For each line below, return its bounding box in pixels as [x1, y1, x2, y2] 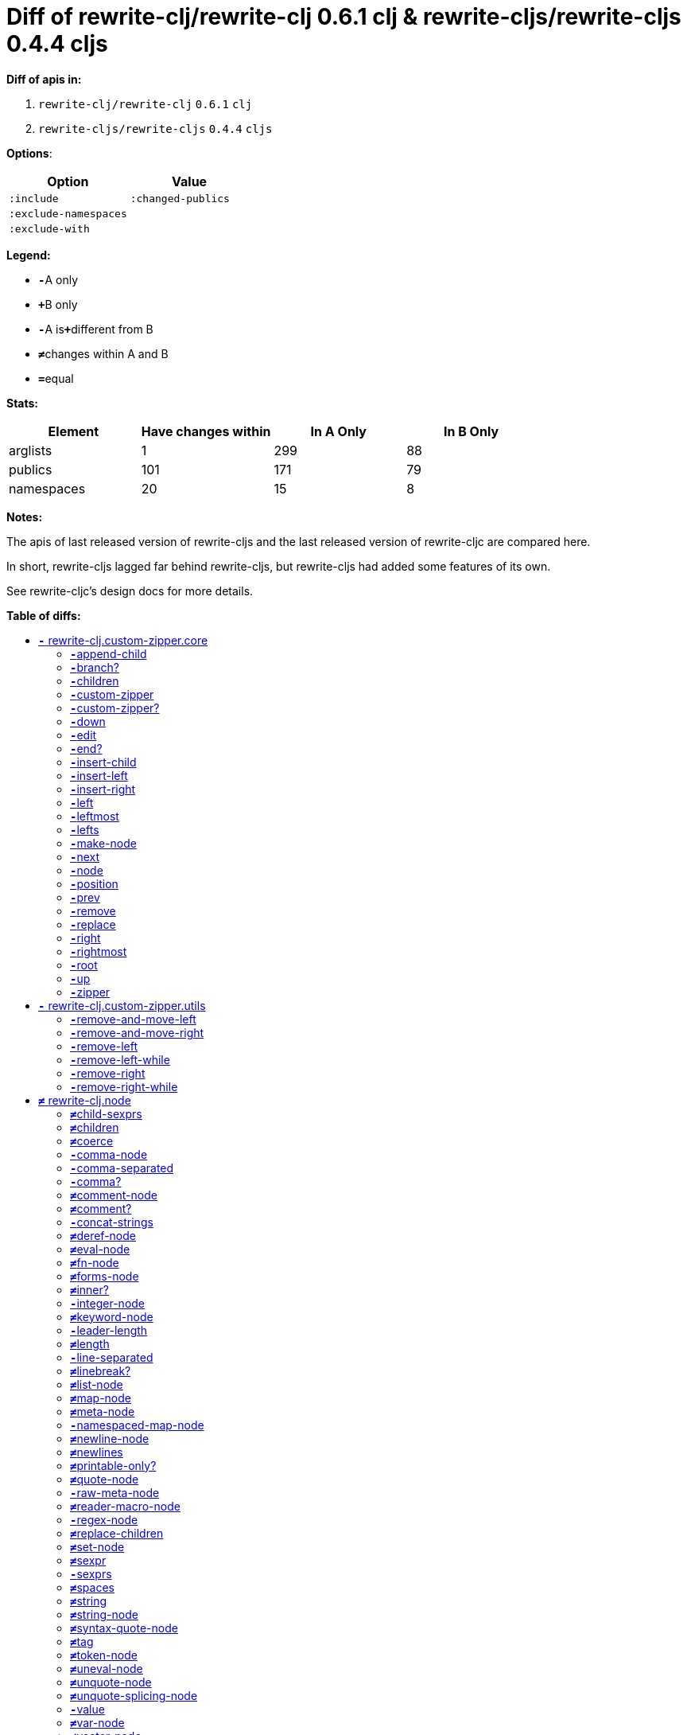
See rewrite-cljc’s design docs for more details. [6, 583, 254, 598]
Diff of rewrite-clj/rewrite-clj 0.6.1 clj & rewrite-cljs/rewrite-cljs [6, 3, 681, 30]
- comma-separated [70, 1160, 174, 1175]
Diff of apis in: [6, 72, 82, 86]
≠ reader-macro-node [70, 1499, 180, 1513]
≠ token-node [70, 1647, 138, 1662]
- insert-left [70, 768, 128, 782]
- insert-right [70, 782, 136, 796]
